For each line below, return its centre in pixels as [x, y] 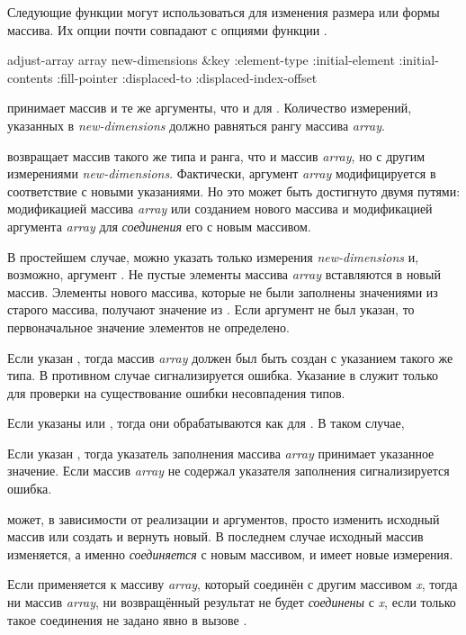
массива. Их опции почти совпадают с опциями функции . [167, 29]
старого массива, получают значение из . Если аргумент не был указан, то [211, 309]
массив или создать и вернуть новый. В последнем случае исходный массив [215, 536]
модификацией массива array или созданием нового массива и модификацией [220, 209]
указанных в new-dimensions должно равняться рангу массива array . [196, 125]
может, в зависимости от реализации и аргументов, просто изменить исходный [224, 518]
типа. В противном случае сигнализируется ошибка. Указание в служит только [223, 375]
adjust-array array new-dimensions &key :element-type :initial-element [201, 60]
